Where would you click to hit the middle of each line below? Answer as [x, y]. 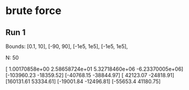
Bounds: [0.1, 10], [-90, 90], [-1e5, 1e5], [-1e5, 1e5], [67, 46]
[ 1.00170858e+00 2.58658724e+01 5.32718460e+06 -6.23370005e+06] [94, 69]
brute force [34, 11]
